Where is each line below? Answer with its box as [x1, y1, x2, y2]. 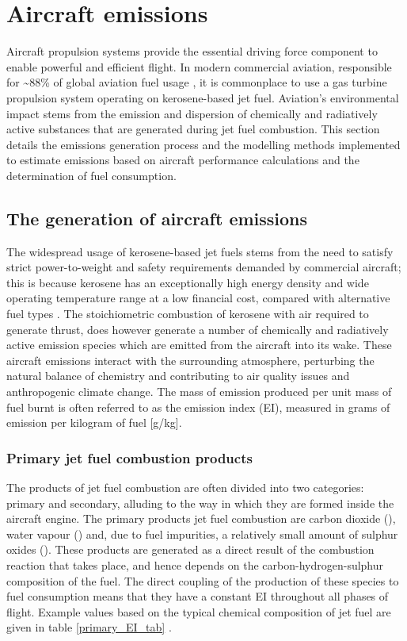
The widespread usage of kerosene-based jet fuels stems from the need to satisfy [6, 243, 394, 259]
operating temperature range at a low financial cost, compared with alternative [6, 290, 390, 306]
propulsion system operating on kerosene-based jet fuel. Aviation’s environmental [6, 89, 399, 106]
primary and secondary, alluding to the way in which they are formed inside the [6, 494, 394, 511]
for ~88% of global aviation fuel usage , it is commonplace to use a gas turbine [6, 74, 387, 90]
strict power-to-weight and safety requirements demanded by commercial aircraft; [6, 259, 401, 275]
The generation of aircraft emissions [6, 205, 308, 230]
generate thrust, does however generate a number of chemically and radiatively [6, 320, 389, 337]
